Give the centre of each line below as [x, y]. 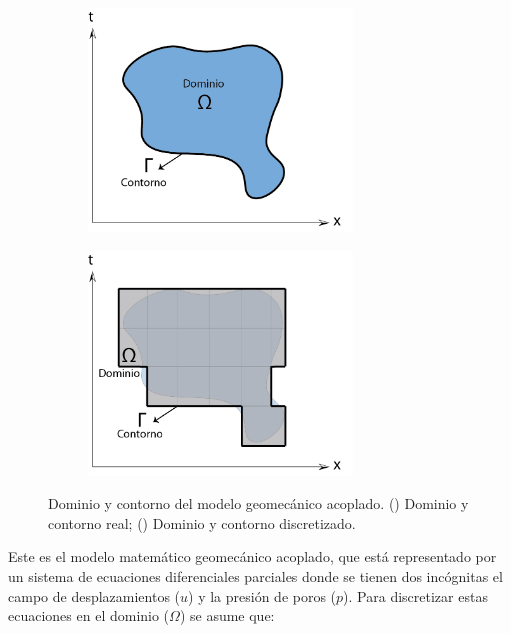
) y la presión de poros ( [262, 595]
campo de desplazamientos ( [94, 595]
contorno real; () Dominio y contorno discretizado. [202, 522]
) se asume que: [227, 615]
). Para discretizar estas [415, 595]
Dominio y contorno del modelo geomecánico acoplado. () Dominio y [258, 503]
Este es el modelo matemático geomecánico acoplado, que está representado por [252, 556]
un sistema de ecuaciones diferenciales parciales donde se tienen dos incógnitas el [255, 575]
